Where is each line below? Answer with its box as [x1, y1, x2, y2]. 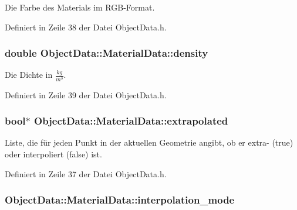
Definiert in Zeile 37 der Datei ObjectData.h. [5, 167, 167, 180]
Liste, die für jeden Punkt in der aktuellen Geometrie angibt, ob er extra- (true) [5, 136, 293, 149]
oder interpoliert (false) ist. [5, 147, 102, 160]
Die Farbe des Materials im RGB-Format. [5, 1, 155, 13]
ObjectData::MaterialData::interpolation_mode [5, 192, 235, 207]
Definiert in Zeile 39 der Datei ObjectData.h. [5, 88, 167, 101]
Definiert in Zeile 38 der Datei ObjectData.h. [5, 20, 167, 33]
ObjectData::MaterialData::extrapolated [34, 113, 228, 128]
